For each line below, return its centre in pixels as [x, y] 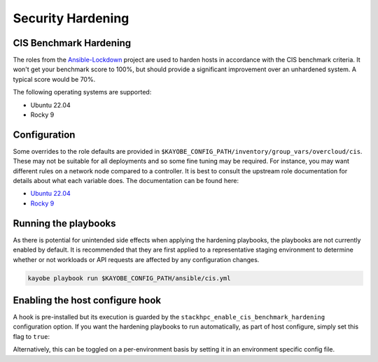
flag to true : [31, 336]
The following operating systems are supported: [82, 92]
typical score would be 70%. [54, 79]
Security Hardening [71, 18]
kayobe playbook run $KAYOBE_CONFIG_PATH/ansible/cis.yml [129, 278]
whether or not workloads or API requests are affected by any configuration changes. [136, 259]
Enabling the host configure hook [87, 300]
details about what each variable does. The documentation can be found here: [126, 181]
